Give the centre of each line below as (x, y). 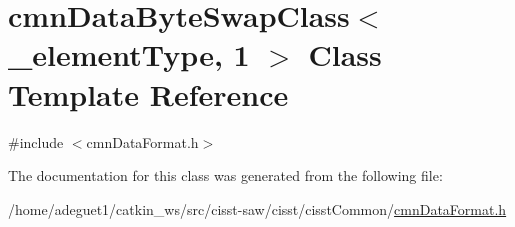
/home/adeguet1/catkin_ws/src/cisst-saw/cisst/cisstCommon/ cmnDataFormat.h (257, 208)
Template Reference (148, 93)
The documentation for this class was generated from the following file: (225, 175)
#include (36, 141)
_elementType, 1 (129, 54)
